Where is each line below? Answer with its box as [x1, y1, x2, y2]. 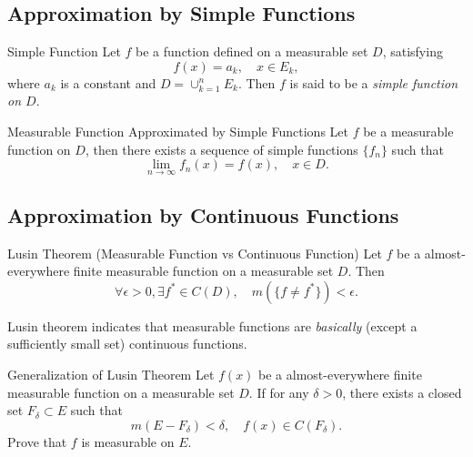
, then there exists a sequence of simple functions [85, 139, 358, 158]
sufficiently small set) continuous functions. [7, 334, 247, 353]
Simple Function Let [7, 42, 121, 61]
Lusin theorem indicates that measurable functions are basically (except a [7, 316, 418, 335]
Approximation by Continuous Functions [7, 200, 399, 228]
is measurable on [81, 432, 175, 451]
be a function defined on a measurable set [136, 42, 368, 61]
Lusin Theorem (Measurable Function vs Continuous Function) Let [7, 243, 382, 262]
